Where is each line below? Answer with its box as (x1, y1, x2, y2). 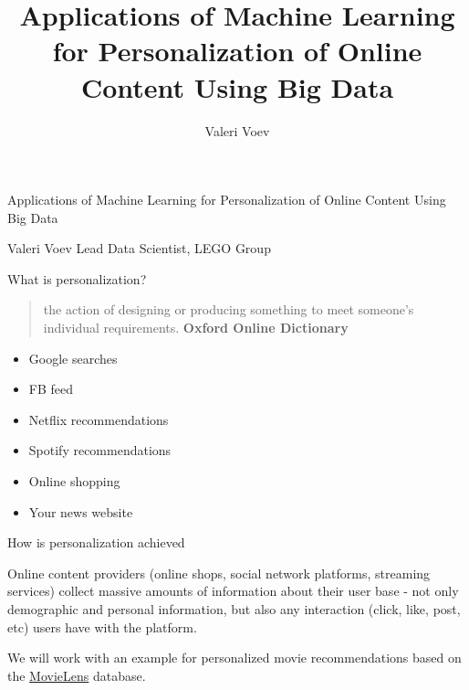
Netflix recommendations (28, 409, 169, 429)
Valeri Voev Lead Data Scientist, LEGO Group (7, 239, 271, 258)
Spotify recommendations (28, 441, 172, 460)
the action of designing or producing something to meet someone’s (43, 300, 414, 319)
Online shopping (28, 472, 120, 491)
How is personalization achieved (7, 533, 185, 552)
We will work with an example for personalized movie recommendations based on (7, 648, 462, 667)
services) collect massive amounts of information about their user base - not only (7, 581, 459, 600)
